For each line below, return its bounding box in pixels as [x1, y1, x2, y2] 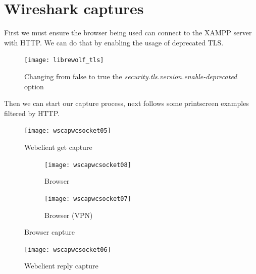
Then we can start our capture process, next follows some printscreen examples [4, 98, 249, 108]
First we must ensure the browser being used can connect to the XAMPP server [4, 27, 252, 38]
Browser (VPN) [44, 209, 93, 220]
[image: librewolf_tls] [24, 57, 104, 64]
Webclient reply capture [24, 260, 98, 271]
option [24, 81, 44, 91]
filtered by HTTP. [4, 107, 60, 118]
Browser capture [24, 227, 75, 237]
